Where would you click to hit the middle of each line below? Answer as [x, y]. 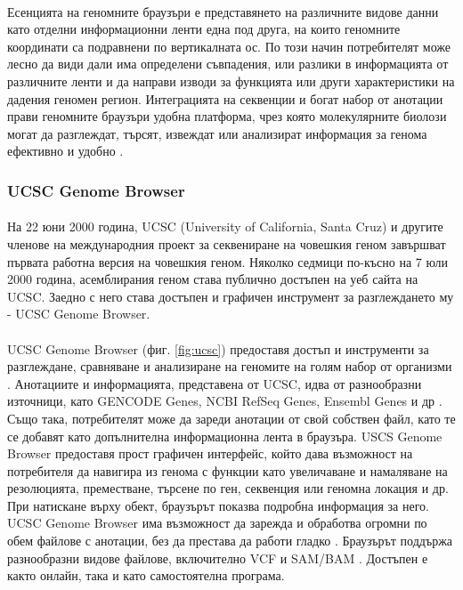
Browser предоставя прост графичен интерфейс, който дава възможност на [210, 453]
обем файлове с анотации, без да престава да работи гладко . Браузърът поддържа [230, 541]
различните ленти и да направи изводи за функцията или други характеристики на [231, 81]
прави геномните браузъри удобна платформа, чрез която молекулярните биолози [227, 116]
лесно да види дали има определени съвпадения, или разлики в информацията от [228, 64]
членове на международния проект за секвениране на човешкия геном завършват [227, 243]
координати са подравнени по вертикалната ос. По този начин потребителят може [229, 46]
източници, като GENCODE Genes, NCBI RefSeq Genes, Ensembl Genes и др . [225, 401]
